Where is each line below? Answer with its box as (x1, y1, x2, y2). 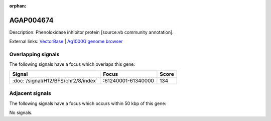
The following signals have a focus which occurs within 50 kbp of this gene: (9, 100, 167, 106)
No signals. (9, 109, 33, 115)
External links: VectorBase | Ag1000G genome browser (9, 38, 123, 45)
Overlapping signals (9, 51, 60, 58)
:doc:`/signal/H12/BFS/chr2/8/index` (12, 77, 98, 84)
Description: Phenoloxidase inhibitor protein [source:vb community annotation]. (9, 29, 174, 35)
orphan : (9, 3, 27, 9)
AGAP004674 (9, 16, 54, 25)
